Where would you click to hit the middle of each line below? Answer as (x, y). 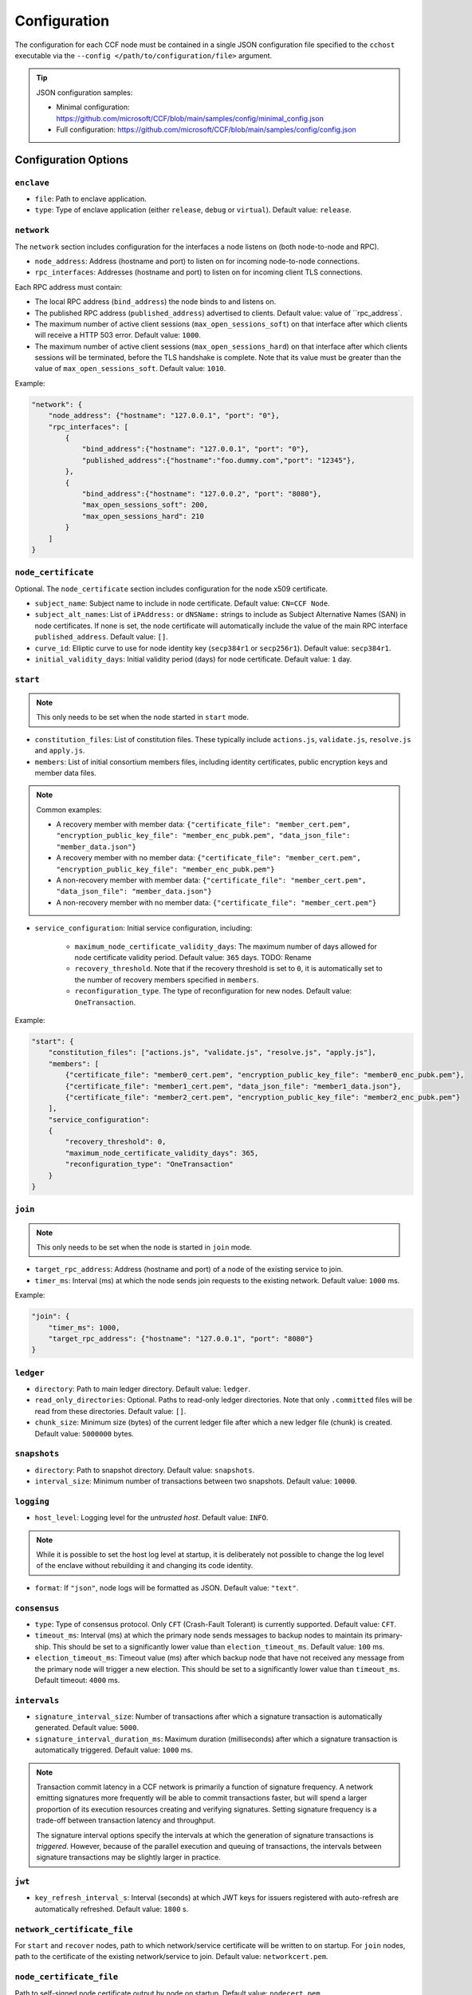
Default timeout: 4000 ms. (77, 1680)
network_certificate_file (74, 1929)
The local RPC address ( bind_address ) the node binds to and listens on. (155, 302)
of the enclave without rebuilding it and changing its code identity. (145, 1566)
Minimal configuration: (93, 107)
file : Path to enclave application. (90, 199)
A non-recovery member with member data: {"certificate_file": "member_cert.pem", (211, 880)
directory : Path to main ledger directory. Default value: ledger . (143, 1389)
